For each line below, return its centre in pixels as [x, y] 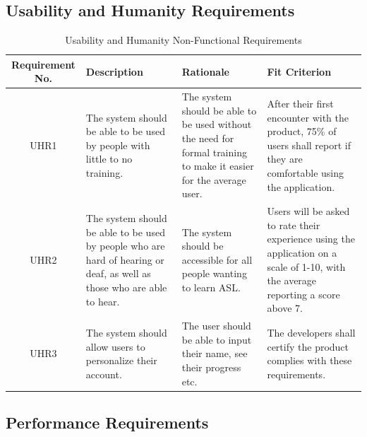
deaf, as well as [118, 273]
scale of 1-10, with [306, 266]
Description [114, 71]
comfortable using [306, 173]
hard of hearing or [125, 259]
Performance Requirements [107, 423]
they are [285, 159]
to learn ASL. [211, 287]
